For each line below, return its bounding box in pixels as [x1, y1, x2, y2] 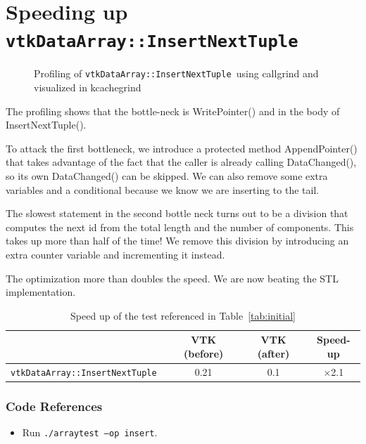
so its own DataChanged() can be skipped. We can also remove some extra [6, 169, 328, 183]
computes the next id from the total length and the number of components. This [6, 219, 354, 234]
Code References [6, 397, 103, 414]
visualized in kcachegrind [34, 80, 141, 95]
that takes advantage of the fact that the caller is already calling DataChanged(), [6, 155, 357, 169]
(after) [257, 346, 290, 360]
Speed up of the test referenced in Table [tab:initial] [70, 308, 296, 322]
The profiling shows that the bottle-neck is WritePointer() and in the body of [6, 103, 340, 118]
